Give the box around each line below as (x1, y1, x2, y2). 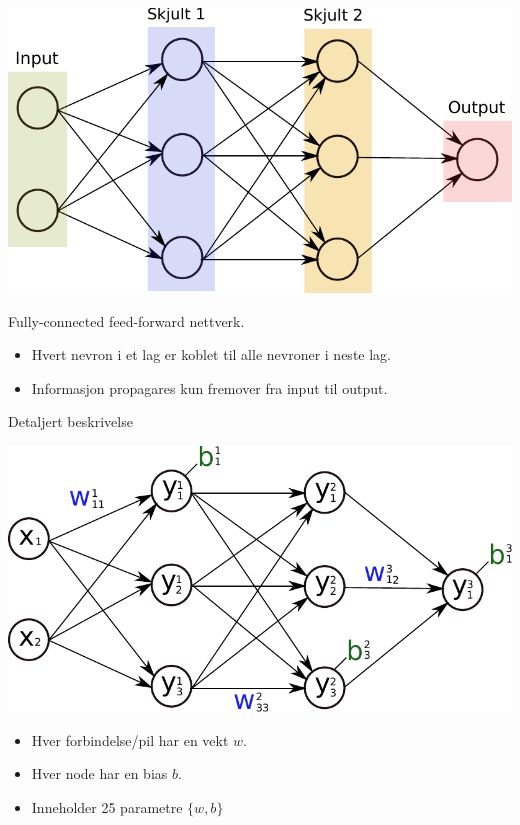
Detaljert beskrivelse (8, 411, 133, 432)
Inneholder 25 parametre (31, 797, 183, 818)
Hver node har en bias (31, 763, 168, 784)
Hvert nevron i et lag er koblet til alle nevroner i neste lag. (31, 344, 391, 365)
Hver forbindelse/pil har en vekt (31, 729, 229, 750)
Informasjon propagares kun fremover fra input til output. (31, 377, 388, 398)
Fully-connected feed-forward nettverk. (8, 310, 245, 331)
